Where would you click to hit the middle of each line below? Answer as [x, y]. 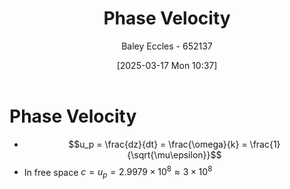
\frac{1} [265, 144]
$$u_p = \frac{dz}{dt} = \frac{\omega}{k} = [158, 144]
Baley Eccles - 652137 [167, 46]
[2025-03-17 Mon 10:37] [167, 65]
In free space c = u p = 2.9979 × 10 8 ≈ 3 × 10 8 [118, 172]
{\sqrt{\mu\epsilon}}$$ [174, 154]
